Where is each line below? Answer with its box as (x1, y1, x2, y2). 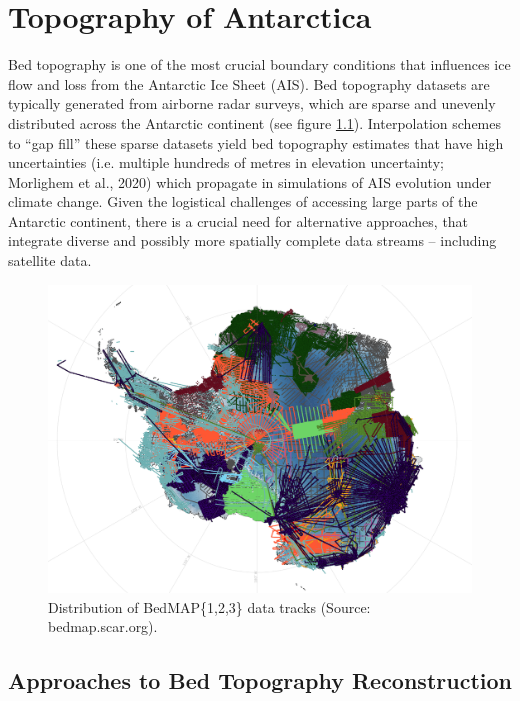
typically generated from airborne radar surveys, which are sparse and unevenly (8, 93, 496, 114)
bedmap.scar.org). (48, 616, 158, 637)
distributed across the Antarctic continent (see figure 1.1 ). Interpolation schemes (8, 112, 501, 133)
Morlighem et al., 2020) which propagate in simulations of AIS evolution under (8, 171, 492, 192)
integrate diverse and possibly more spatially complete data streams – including (8, 230, 497, 251)
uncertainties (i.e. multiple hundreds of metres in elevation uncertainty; (8, 152, 444, 173)
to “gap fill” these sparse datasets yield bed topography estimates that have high (8, 132, 504, 153)
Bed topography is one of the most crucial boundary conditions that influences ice (8, 54, 511, 75)
